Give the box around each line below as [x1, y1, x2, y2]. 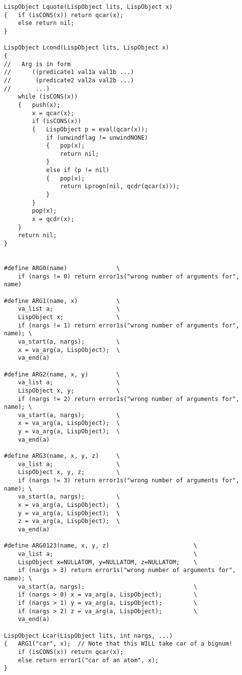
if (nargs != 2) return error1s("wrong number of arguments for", [18, 395, 240, 402]
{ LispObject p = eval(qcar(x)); [32, 125, 148, 133]
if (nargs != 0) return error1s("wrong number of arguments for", [18, 273, 240, 280]
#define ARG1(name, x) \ [4, 297, 120, 304]
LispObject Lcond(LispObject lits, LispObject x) [4, 44, 169, 51]
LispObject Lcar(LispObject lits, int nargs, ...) [4, 632, 173, 639]
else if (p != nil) [46, 167, 109, 174]
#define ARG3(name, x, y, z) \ [4, 452, 120, 460]
